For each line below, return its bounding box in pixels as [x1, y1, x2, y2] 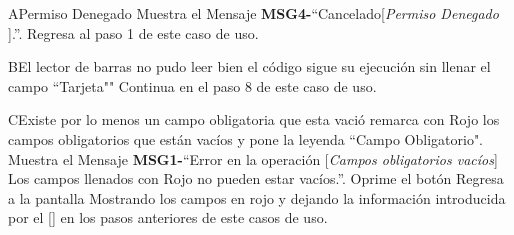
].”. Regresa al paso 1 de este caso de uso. [8, 22, 259, 43]
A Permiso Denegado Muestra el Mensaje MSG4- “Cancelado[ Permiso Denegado [8, 3, 499, 23]
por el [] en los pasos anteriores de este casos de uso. [8, 207, 328, 228]
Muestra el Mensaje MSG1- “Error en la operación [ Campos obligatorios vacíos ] [8, 148, 498, 169]
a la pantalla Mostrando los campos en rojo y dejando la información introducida [8, 187, 506, 208]
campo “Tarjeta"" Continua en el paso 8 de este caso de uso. [8, 75, 377, 96]
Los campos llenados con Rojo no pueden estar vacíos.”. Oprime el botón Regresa [8, 168, 504, 189]
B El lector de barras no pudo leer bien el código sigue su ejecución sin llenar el [8, 56, 491, 77]
